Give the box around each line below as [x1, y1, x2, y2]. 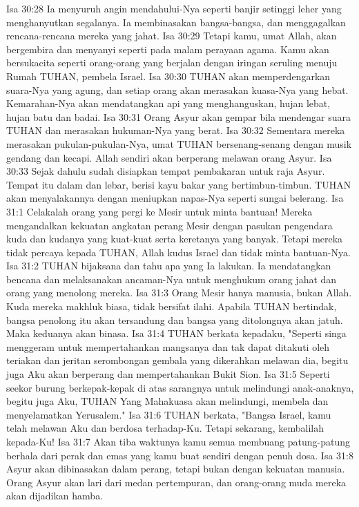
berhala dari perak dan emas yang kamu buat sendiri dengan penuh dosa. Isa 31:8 [6, 448, 353, 462]
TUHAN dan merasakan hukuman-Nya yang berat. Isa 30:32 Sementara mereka [6, 123, 345, 137]
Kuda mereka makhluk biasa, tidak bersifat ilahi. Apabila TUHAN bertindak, [6, 299, 337, 314]
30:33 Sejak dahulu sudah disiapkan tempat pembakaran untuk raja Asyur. [6, 164, 325, 178]
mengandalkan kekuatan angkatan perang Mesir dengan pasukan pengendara [6, 218, 333, 232]
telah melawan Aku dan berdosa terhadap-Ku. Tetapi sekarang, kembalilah [6, 421, 324, 435]
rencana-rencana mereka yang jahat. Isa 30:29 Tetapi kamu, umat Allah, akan [6, 28, 337, 43]
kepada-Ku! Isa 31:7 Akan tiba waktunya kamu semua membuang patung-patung [6, 434, 350, 448]
